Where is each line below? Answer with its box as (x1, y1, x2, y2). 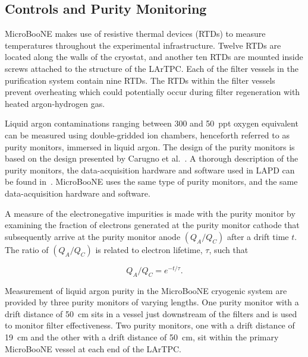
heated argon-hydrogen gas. (5, 97, 105, 109)
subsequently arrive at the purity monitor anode (5, 230, 181, 242)
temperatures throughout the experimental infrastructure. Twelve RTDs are (5, 39, 281, 51)
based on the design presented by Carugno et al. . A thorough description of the (5, 152, 298, 165)
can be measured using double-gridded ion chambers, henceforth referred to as (5, 128, 290, 141)
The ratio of (5, 243, 49, 255)
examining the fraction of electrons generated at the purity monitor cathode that (5, 219, 300, 231)
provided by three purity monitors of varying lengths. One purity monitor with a (5, 296, 299, 308)
